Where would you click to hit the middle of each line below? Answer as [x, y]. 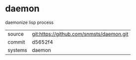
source [16, 34]
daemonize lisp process [29, 22]
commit [16, 42]
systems [17, 50]
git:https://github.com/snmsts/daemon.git [80, 34]
